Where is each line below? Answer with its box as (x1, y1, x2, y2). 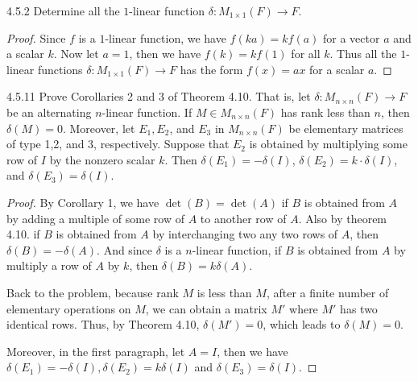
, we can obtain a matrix (145, 300, 267, 317)
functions (37, 60, 83, 77)
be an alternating (6, 103, 92, 120)
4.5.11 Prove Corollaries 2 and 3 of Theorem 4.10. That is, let (6, 88, 311, 105)
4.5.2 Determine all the (6, 2, 120, 19)
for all (291, 45, 321, 62)
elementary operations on (6, 300, 131, 317)
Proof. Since (6, 29, 66, 46)
